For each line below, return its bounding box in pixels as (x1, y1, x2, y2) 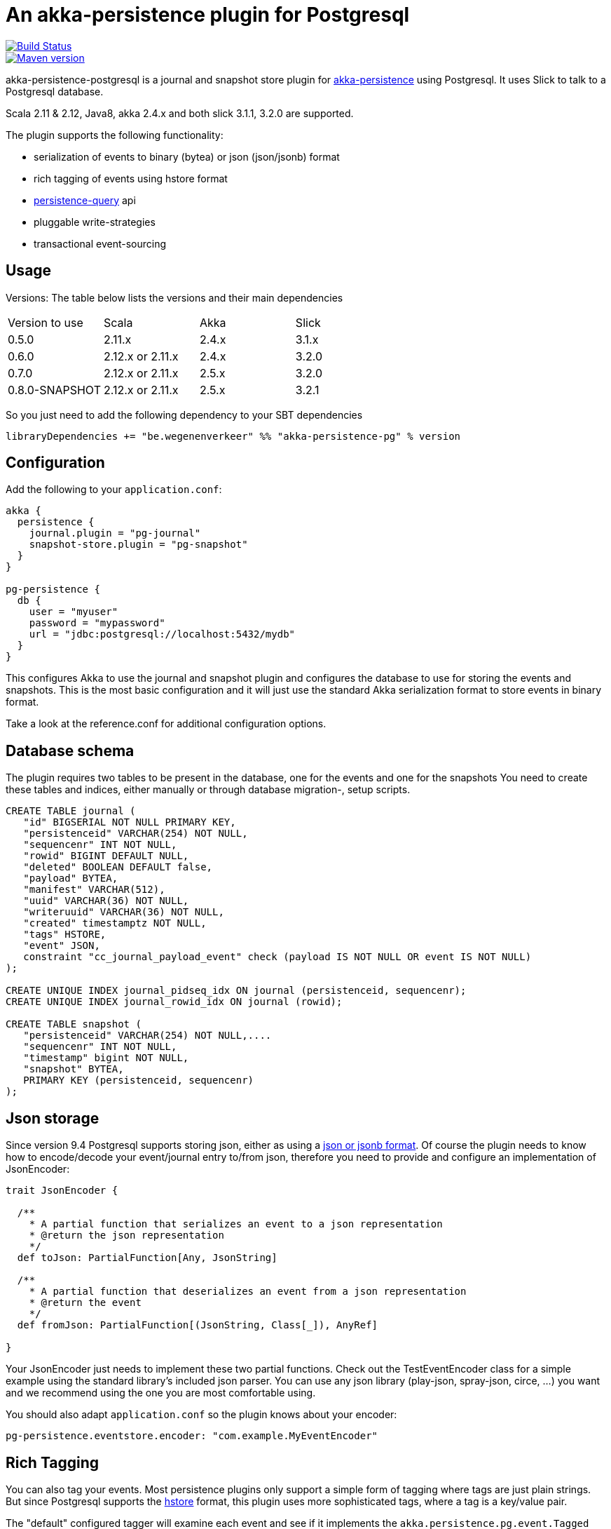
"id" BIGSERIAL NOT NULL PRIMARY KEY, (23, 816, 236, 828)
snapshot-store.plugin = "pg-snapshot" (29, 539, 248, 551)
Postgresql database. (6, 85, 104, 97)
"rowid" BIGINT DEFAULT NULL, (23, 850, 189, 862)
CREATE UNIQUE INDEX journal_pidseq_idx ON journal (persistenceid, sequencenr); (6, 985, 467, 997)
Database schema (6, 741, 135, 760)
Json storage (6, 1109, 99, 1127)
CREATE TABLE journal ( (6, 805, 136, 817)
